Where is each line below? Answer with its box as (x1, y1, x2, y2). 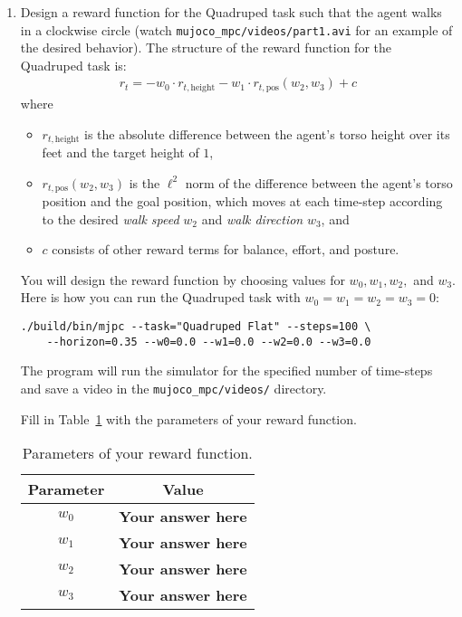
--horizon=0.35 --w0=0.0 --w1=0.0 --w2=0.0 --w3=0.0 (46, 335, 371, 348)
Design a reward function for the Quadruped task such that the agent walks (20, 3, 442, 21)
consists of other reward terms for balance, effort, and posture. (52, 240, 399, 259)
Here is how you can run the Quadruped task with (20, 288, 301, 307)
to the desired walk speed (42, 209, 179, 228)
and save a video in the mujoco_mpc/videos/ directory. (20, 378, 327, 397)
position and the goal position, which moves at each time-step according (42, 192, 443, 211)
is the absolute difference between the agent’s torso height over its (83, 124, 450, 143)
